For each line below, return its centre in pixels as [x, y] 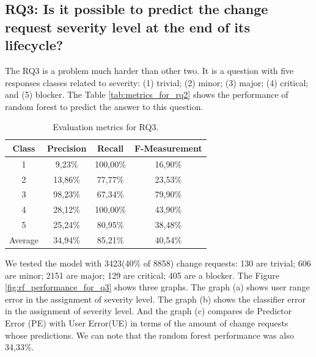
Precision [67, 148]
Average [24, 240]
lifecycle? [34, 45]
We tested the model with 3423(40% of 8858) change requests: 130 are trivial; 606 [158, 263]
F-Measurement [168, 148]
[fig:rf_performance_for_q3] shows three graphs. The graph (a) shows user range [157, 287]
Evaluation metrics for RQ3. [106, 127]
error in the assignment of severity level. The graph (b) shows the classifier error [156, 299]
